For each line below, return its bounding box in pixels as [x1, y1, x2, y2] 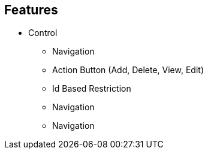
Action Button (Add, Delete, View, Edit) [52, 65, 204, 76]
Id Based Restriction [52, 83, 131, 94]
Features [4, 2, 58, 17]
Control [28, 28, 58, 38]
